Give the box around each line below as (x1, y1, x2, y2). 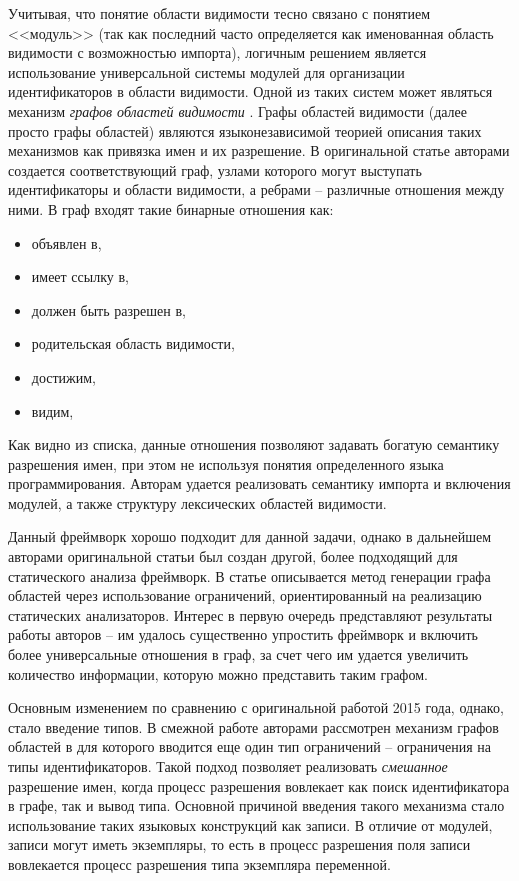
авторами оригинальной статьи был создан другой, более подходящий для (8, 546, 458, 567)
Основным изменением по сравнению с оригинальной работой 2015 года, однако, (8, 697, 504, 718)
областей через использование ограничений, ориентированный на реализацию (8, 585, 482, 606)
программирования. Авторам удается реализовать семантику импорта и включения (8, 473, 511, 494)
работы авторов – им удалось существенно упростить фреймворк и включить (8, 624, 478, 645)
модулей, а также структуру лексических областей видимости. (8, 492, 387, 513)
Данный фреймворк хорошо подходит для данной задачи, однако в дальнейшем (8, 526, 492, 547)
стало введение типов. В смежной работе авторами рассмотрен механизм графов (8, 716, 499, 737)
